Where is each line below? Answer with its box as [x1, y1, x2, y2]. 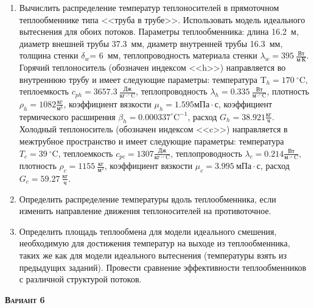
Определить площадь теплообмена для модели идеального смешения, [19, 224, 277, 237]
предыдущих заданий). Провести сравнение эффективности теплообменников [19, 260, 307, 273]
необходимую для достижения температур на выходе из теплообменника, [19, 237, 290, 249]
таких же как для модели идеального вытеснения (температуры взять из [19, 249, 287, 262]
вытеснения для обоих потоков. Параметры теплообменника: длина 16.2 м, [19, 25, 299, 38]
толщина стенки [19, 49, 78, 62]
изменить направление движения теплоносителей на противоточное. [19, 204, 271, 217]
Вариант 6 [5, 293, 45, 306]
